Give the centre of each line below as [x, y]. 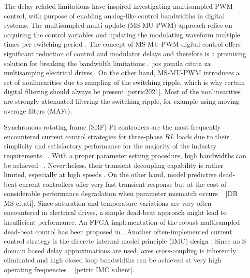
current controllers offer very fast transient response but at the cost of [123, 184]
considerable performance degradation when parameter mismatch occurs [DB [121, 193]
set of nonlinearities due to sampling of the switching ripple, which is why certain [125, 82]
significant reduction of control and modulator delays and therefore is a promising [125, 53]
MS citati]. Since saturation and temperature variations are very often [108, 203]
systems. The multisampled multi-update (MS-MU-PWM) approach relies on [118, 25]
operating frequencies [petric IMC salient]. [69, 270]
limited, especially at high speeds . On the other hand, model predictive [110, 174]
